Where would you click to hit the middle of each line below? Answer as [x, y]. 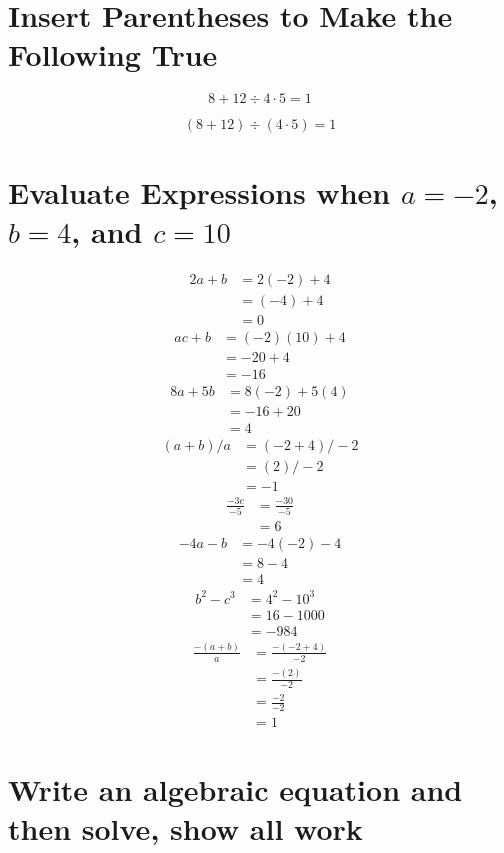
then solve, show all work [185, 827]
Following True [113, 54]
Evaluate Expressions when [199, 191]
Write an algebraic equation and [235, 788]
